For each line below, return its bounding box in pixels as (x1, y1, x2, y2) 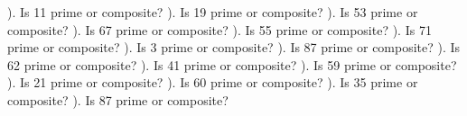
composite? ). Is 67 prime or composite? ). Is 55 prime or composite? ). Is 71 (7, 20, 432, 39)
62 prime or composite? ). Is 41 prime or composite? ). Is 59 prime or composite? (7, 55, 457, 74)
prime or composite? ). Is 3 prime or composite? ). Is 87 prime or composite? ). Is (7, 38, 461, 57)
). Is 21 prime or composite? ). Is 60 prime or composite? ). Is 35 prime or (7, 73, 418, 92)
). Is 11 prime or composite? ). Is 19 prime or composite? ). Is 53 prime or (7, 3, 418, 21)
